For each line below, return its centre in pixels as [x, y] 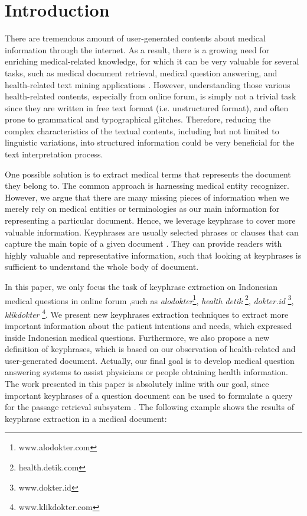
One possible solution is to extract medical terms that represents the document [148, 174]
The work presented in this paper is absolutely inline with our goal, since [137, 384]
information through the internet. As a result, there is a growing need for [137, 49]
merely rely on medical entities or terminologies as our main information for [142, 209]
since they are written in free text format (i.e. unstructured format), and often [147, 107]
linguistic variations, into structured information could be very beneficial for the [150, 142]
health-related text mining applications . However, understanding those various [148, 84]
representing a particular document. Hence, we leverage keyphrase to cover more [150, 220]
